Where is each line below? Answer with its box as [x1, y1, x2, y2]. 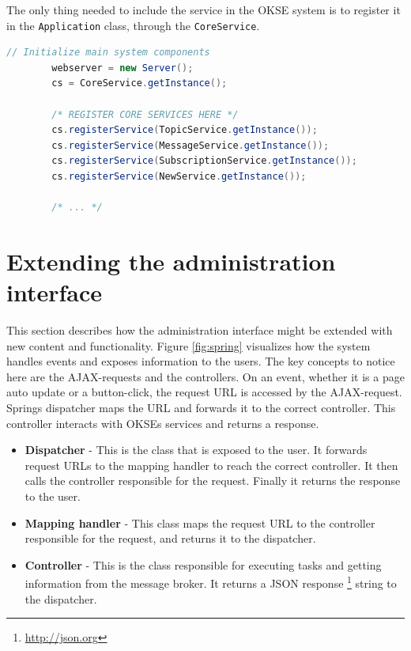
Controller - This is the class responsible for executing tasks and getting [25, 556, 382, 573]
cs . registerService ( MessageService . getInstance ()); [51, 139, 330, 151]
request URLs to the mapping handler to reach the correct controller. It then [25, 456, 398, 473]
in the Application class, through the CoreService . [6, 17, 260, 33]
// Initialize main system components [6, 47, 210, 59]
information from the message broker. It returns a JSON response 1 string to [25, 573, 397, 592]
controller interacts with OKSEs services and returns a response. [6, 414, 319, 431]
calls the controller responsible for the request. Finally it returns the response [25, 472, 401, 489]
